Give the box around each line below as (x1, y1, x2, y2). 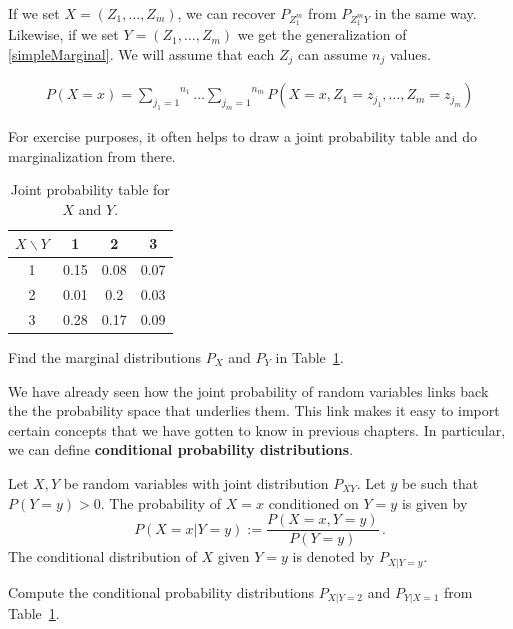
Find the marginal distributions (8, 346, 201, 367)
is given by (401, 492, 468, 513)
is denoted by (292, 546, 375, 567)
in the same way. (374, 3, 477, 23)
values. (389, 43, 431, 64)
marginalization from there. (8, 145, 176, 166)
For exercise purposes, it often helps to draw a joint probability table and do (8, 125, 477, 146)
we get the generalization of (237, 24, 407, 45)
